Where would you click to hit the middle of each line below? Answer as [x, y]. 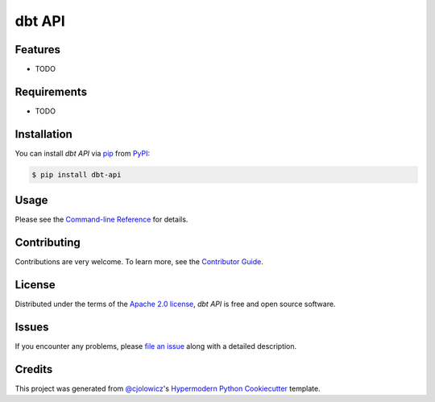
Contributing [48, 243]
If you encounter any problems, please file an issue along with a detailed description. [156, 346]
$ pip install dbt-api [77, 174]
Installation [43, 134]
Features [37, 50]
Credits [34, 369]
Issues [32, 327]
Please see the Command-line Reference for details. [101, 220]
